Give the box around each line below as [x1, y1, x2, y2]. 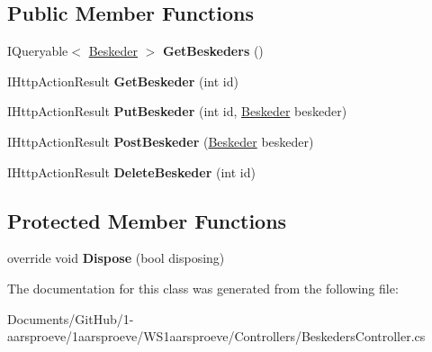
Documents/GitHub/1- [7, 309, 134, 328]
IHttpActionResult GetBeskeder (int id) [7, 71, 238, 90]
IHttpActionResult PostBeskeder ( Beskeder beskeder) [7, 131, 314, 150]
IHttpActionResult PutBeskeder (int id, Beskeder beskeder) [7, 102, 347, 121]
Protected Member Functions [7, 206, 287, 234]
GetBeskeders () [163, 41, 264, 60]
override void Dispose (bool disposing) [7, 248, 225, 267]
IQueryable [7, 41, 68, 60]
